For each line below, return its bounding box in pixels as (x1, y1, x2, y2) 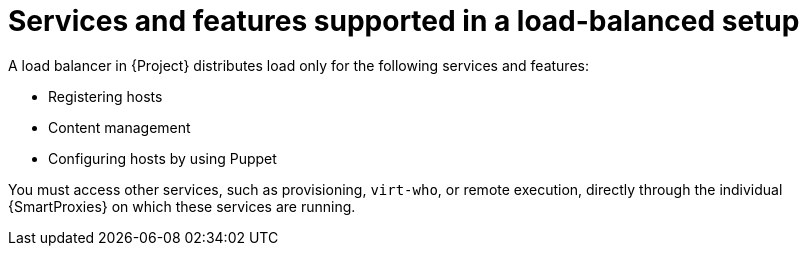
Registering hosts (48, 87, 163, 105)
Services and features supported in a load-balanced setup (8, 4, 800, 38)
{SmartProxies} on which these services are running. (8, 197, 356, 215)
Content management (48, 118, 191, 136)
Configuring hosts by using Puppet (48, 149, 277, 167)
